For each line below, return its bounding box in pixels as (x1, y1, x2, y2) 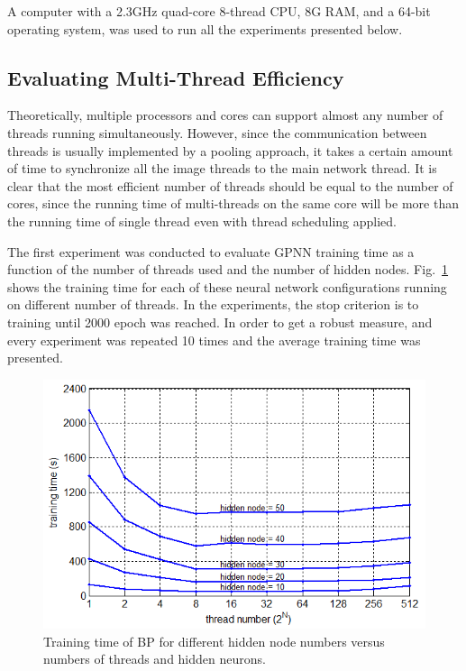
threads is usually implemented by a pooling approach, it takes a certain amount (7, 141, 453, 160)
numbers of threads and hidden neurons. (43, 649, 266, 668)
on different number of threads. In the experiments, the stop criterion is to (7, 295, 419, 314)
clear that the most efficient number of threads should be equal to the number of (7, 176, 453, 195)
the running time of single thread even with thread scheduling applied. (7, 211, 397, 230)
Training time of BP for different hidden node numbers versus (43, 631, 385, 650)
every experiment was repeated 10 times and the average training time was (7, 330, 421, 349)
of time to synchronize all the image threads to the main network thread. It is (7, 159, 437, 178)
